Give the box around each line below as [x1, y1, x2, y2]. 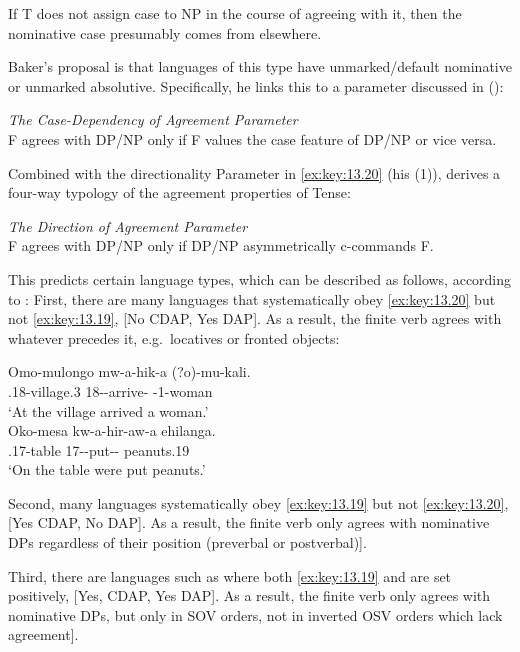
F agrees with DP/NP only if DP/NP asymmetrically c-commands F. [8, 235, 434, 256]
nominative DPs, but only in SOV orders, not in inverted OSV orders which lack [8, 604, 503, 625]
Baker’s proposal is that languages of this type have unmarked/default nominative [8, 56, 512, 77]
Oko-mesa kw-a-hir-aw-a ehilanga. [8, 420, 216, 441]
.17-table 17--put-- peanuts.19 [8, 439, 190, 460]
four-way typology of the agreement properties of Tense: [8, 182, 351, 203]
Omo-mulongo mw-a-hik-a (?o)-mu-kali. [8, 361, 251, 382]
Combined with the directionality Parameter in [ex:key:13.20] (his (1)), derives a [8, 162, 501, 183]
